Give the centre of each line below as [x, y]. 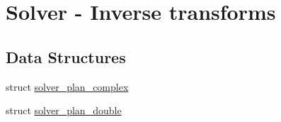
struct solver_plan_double [64, 110]
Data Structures [66, 56]
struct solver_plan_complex [67, 86]
